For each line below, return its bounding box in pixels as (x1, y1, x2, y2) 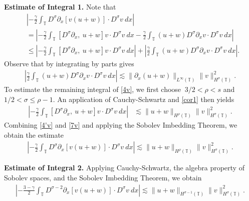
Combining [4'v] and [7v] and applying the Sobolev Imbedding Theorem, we (4, 120, 237, 130)
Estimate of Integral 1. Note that (4, 2, 116, 12)
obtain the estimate (4, 129, 64, 140)
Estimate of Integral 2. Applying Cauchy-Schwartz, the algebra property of (4, 162, 244, 173)
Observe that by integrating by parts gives (4, 58, 134, 68)
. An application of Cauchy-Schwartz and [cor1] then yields (53, 93, 234, 104)
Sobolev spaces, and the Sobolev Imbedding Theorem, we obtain (4, 172, 202, 182)
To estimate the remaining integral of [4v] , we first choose (4, 84, 181, 94)
